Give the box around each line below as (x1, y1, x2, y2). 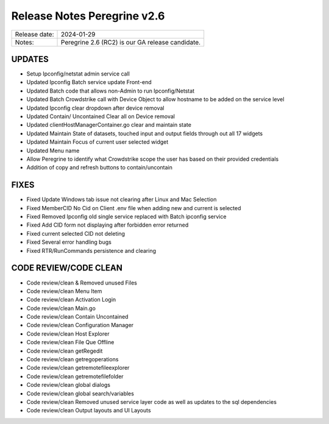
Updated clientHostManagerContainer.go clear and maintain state (26, 121, 192, 129)
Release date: (15, 30, 54, 38)
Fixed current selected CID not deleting (26, 230, 125, 237)
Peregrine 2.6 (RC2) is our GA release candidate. (61, 38, 201, 46)
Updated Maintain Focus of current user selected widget (26, 138, 169, 146)
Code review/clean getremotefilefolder (26, 372, 124, 380)
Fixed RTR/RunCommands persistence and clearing (26, 247, 157, 254)
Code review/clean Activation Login (26, 296, 116, 303)
